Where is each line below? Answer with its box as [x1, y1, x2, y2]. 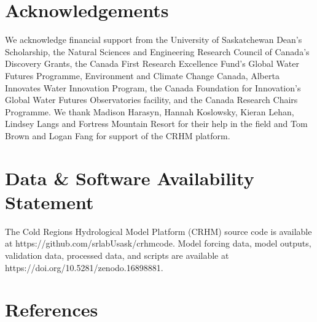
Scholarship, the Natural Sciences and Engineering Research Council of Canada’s [5, 45, 310, 58]
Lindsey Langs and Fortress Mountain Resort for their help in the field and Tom [5, 117, 308, 130]
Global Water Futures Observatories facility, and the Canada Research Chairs [5, 93, 298, 106]
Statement [5, 189, 94, 214]
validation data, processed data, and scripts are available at [5, 248, 229, 261]
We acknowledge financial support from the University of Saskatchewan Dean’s [5, 33, 302, 46]
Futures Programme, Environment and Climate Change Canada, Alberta [5, 69, 280, 82]
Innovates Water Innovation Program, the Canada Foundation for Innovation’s [5, 81, 301, 94]
